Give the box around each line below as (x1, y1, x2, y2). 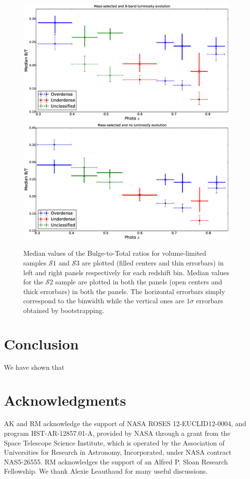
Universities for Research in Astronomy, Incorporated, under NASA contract (4, 447, 232, 457)
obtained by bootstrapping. (23, 305, 104, 315)
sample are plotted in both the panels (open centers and (55, 277, 222, 287)
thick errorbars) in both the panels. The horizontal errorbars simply (23, 286, 225, 296)
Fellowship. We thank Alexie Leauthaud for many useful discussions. (4, 466, 208, 476)
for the (23, 277, 43, 287)
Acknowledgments (4, 390, 126, 410)
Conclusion (4, 333, 79, 353)
